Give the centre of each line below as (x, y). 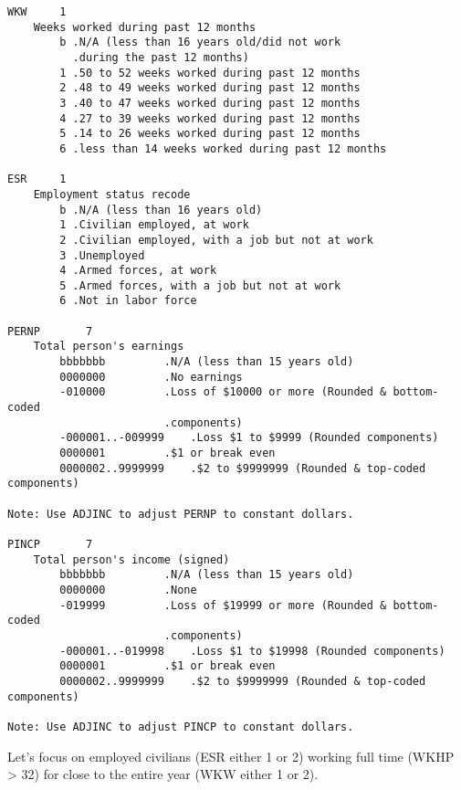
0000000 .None (128, 590)
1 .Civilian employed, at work (154, 225)
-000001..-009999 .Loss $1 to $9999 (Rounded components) (249, 438)
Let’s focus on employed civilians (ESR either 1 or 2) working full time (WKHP (231, 756)
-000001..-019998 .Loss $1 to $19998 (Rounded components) (252, 651)
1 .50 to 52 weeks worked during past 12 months (210, 73)
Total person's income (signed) (131, 559)
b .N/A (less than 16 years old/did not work (200, 42)
